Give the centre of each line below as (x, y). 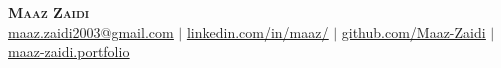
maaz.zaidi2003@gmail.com (91, 31)
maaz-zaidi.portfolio (69, 51)
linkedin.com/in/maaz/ (257, 31)
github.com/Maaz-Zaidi (413, 31)
